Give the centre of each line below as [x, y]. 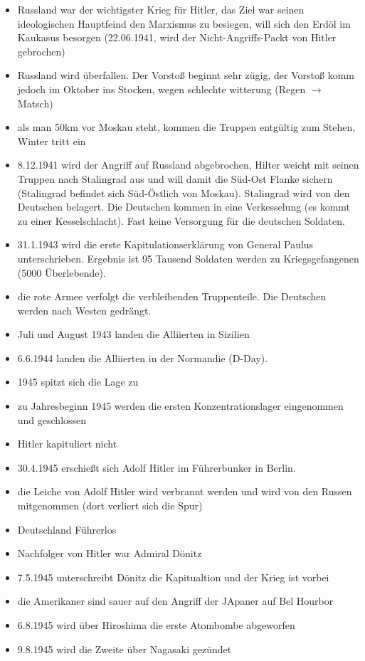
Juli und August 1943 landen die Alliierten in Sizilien [133, 334]
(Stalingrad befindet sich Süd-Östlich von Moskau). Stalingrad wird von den [184, 192]
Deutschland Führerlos [67, 529]
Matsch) [35, 103]
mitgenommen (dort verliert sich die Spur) [110, 506]
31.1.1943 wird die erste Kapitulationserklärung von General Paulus [165, 244]
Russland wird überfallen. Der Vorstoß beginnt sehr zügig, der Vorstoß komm [186, 75]
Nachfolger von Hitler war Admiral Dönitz [110, 553]
